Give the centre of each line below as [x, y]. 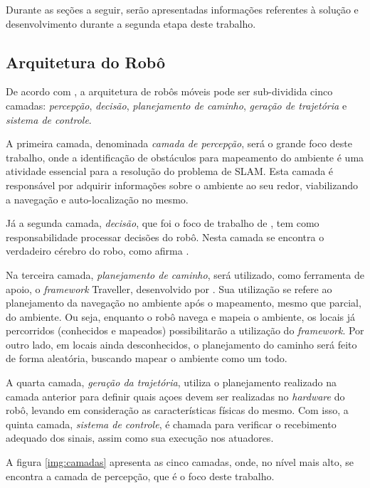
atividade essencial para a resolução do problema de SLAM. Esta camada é [170, 171]
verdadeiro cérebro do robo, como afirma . [97, 251]
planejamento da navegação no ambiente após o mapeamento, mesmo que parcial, [184, 303]
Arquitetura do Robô [85, 62]
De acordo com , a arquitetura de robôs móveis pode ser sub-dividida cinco [169, 91]
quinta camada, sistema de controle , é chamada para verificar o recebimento [171, 424]
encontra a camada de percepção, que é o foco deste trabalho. [140, 476]
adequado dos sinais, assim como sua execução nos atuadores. [140, 438]
